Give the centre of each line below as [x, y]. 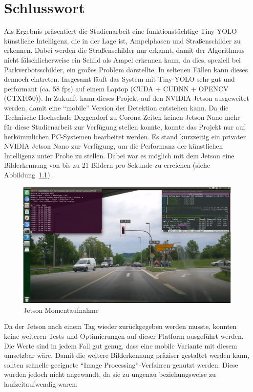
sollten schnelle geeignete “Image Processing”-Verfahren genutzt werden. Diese [121, 364]
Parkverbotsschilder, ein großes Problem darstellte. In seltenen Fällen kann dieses [126, 69]
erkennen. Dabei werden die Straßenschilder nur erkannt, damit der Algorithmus [124, 50]
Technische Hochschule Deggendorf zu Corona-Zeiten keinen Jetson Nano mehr [122, 117]
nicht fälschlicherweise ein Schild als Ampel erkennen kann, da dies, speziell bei [122, 59]
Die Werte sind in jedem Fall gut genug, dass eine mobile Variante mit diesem [121, 345]
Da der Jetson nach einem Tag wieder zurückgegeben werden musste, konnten [120, 326]
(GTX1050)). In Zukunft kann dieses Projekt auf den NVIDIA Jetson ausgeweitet [126, 98]
